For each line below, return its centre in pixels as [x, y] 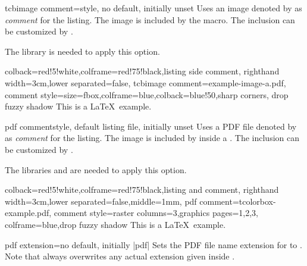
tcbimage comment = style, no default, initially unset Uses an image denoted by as [153, 8]
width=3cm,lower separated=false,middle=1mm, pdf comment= [122, 201]
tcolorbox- [257, 201]
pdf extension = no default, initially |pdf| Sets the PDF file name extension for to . [153, 244]
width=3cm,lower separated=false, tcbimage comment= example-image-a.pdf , [145, 82]
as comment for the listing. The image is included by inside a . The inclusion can [152, 138]
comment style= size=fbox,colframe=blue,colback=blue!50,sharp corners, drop [147, 94]
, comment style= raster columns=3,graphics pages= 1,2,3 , [153, 213]
